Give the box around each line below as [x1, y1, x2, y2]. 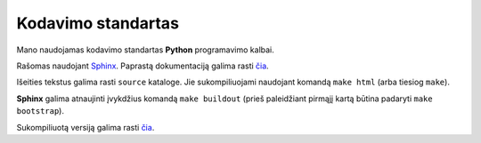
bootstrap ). [16, 106, 64, 116]
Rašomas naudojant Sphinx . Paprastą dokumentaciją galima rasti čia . [16, 60, 269, 71]
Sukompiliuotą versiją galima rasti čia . [16, 122, 155, 132]
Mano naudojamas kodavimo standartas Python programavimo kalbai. [16, 44, 275, 55]
